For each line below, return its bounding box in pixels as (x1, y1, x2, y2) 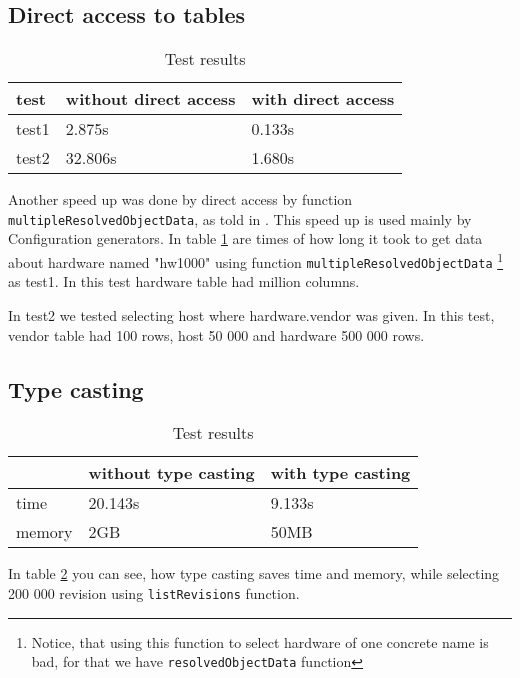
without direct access (65, 87, 236, 111)
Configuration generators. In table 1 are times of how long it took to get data (8, 228, 483, 249)
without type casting (88, 461, 255, 485)
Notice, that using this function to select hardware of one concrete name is (31, 631, 489, 652)
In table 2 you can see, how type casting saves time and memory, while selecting (8, 563, 500, 584)
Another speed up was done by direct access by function (8, 189, 353, 210)
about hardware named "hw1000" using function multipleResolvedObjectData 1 (8, 249, 504, 272)
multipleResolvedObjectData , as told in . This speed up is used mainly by (8, 208, 472, 229)
